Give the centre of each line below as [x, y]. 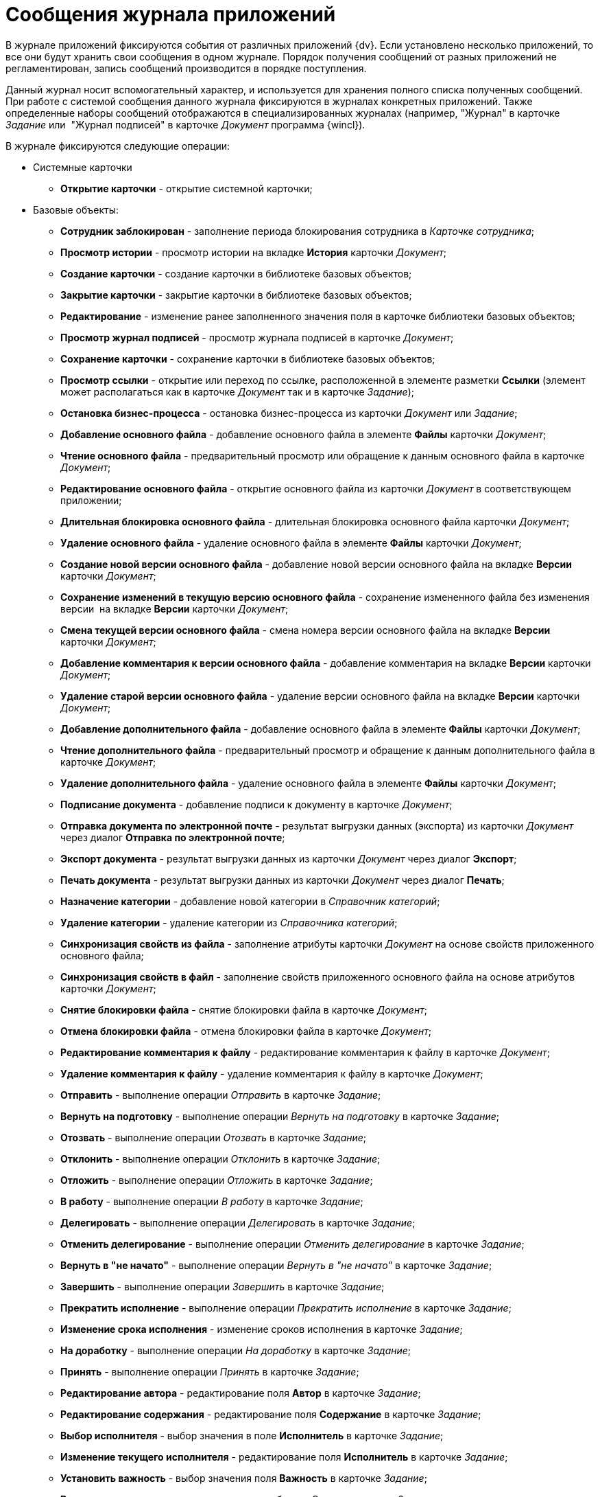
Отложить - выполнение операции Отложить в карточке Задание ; [217, 1180]
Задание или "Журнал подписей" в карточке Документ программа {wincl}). [185, 124]
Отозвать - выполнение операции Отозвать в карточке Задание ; [214, 1137]
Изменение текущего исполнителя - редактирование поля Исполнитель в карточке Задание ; [284, 1456]
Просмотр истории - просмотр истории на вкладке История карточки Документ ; [253, 252]
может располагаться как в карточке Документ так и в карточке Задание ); [237, 391]
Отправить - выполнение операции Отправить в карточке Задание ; [221, 1095]
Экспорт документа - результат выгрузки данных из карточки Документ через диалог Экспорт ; [289, 858]
